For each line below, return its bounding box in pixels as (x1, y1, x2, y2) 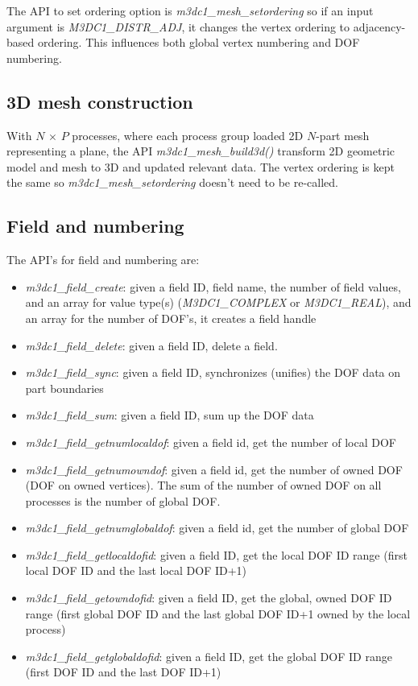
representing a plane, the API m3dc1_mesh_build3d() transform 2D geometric (6, 143, 395, 159)
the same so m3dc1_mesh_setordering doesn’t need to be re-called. (6, 174, 338, 191)
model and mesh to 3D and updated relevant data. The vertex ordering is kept (6, 158, 395, 175)
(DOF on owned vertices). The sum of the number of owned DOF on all (25, 477, 382, 494)
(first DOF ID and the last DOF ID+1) (25, 663, 221, 680)
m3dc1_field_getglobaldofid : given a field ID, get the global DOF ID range (25, 647, 392, 664)
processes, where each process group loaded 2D (72, 126, 304, 143)
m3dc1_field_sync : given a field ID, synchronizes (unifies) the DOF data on (25, 364, 401, 381)
